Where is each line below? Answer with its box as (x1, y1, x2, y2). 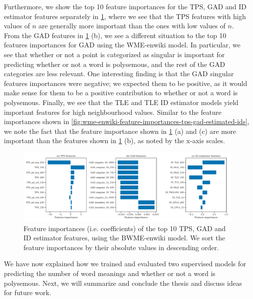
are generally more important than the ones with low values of (38, 21, 226, 31)
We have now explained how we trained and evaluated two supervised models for (4, 258, 246, 269)
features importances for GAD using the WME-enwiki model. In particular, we (4, 40, 241, 50)
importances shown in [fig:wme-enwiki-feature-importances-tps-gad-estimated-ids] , (4, 116, 250, 127)
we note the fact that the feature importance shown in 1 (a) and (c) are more (4, 126, 236, 136)
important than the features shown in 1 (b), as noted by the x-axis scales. (4, 135, 225, 146)
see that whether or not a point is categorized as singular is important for (4, 49, 225, 59)
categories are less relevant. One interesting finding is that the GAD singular (4, 68, 234, 79)
